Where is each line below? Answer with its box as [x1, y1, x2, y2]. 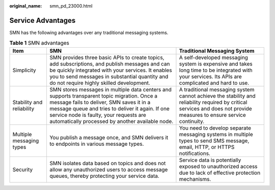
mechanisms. [179, 175, 211, 182]
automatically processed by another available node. [49, 117, 174, 124]
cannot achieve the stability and [179, 92, 256, 99]
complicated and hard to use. [179, 79, 250, 86]
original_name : [9, 3, 42, 9]
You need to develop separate [179, 124, 252, 132]
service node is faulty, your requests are [49, 111, 146, 118]
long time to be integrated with [179, 67, 253, 74]
